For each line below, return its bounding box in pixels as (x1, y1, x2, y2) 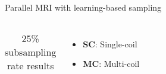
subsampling (5, 44, 57, 59)
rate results (7, 58, 54, 72)
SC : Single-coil (83, 37, 137, 50)
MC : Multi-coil (83, 57, 140, 70)
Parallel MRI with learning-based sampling (5, 1, 162, 13)
